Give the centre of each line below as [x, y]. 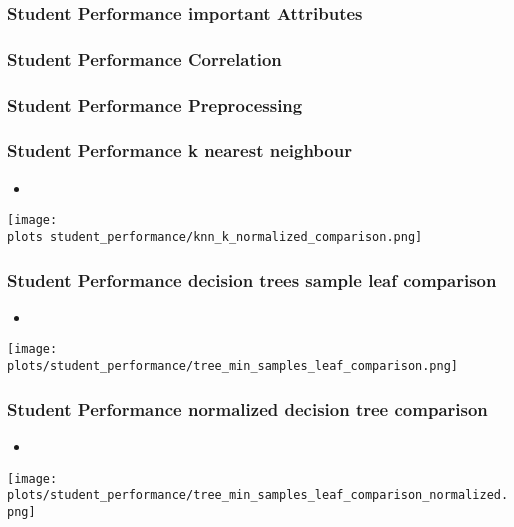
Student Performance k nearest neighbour [179, 150]
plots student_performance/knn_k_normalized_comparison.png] [215, 237]
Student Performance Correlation [144, 58]
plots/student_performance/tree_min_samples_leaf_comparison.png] [233, 366]
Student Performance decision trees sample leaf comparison [252, 279]
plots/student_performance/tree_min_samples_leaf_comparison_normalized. [258, 495]
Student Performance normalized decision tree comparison [247, 408]
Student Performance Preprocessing [155, 104]
